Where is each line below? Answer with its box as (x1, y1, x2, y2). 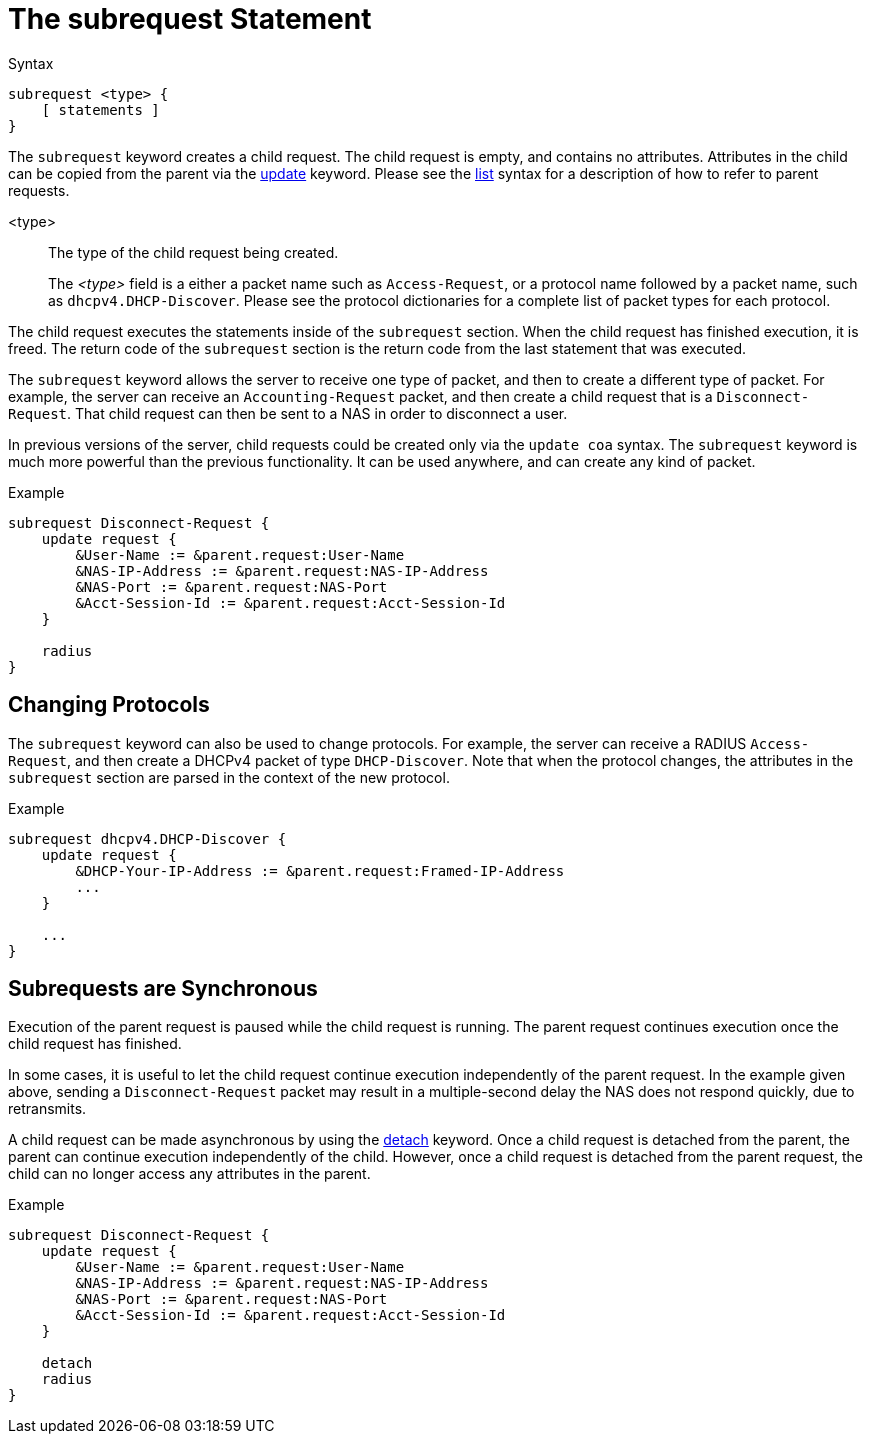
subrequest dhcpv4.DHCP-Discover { (8, 830, 287, 847)
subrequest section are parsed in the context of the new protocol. (8, 768, 450, 786)
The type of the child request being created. (48, 243, 339, 261)
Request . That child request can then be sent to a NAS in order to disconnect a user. (8, 404, 568, 422)
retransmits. (8, 1100, 87, 1118)
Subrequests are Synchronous (8, 976, 318, 1002)
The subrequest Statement (8, 2, 372, 36)
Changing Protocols (8, 692, 210, 718)
